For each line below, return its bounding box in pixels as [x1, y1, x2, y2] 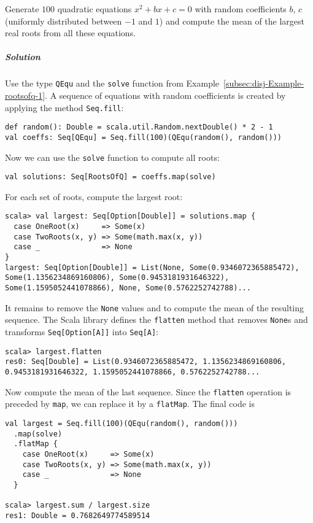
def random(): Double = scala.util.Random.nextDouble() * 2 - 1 [5, 123, 273, 132]
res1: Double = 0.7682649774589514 [5, 511, 150, 520]
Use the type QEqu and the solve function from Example [5, 77, 220, 90]
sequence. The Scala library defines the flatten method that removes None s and [5, 313, 308, 326]
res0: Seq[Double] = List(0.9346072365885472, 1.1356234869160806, [5, 357, 287, 366]
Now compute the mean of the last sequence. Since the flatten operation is [5, 385, 292, 398]
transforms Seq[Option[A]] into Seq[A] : [5, 325, 159, 338]
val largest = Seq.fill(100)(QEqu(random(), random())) [5, 419, 238, 428]
